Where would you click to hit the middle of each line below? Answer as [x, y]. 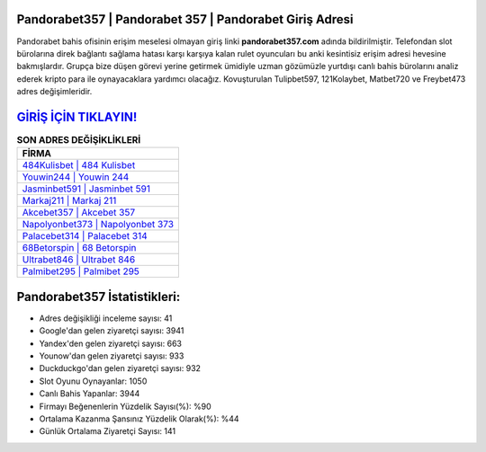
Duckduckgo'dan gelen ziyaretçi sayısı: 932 [120, 368]
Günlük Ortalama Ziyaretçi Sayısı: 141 [107, 431]
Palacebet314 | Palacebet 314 [85, 236]
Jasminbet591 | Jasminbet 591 [86, 189]
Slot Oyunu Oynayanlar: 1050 [93, 381]
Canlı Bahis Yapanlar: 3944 [90, 394]
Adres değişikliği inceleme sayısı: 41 [106, 318]
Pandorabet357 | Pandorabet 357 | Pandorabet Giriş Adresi [185, 19]
